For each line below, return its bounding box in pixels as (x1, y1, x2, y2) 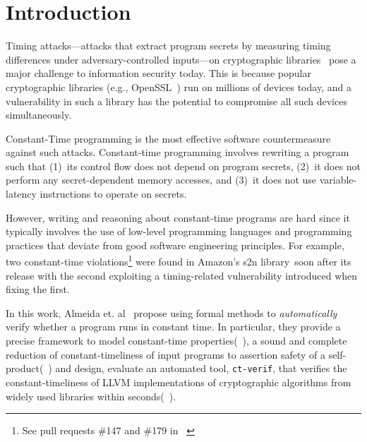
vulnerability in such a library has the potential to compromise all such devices (6, 93, 347, 108)
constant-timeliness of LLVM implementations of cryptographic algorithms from (6, 374, 351, 389)
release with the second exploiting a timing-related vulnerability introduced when (6, 268, 358, 282)
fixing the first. (6, 282, 70, 297)
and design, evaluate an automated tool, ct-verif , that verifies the (55, 361, 347, 376)
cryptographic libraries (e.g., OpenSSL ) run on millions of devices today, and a (6, 79, 351, 94)
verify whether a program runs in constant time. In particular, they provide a (6, 319, 341, 334)
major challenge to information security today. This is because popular (6, 66, 311, 80)
